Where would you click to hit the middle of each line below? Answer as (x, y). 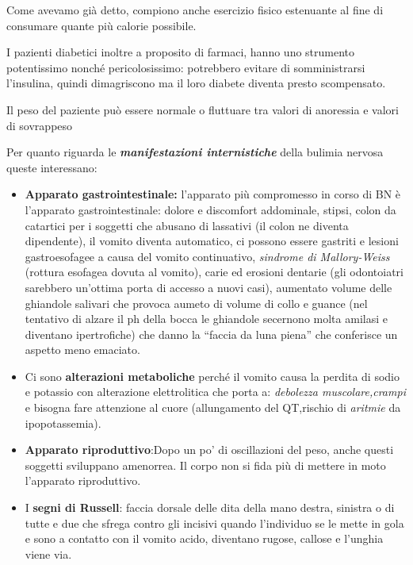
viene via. (48, 553)
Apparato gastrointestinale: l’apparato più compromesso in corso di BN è (213, 194)
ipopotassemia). (63, 423)
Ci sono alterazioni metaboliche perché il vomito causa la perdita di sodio (212, 376)
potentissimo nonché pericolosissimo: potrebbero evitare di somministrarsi (186, 67)
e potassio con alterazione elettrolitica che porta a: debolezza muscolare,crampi (215, 392)
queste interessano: (52, 167)
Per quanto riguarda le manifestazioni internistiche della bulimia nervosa (195, 152)
